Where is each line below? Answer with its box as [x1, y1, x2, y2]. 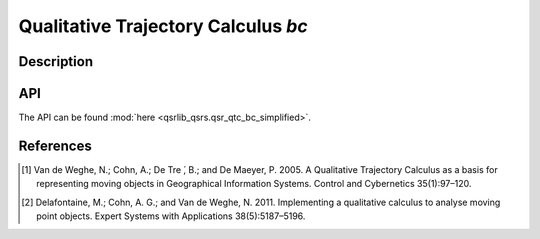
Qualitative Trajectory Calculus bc [18, 15, 309, 37]
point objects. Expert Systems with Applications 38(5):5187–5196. [36, 210, 306, 222]
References [18, 137, 92, 154]
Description [18, 53, 94, 70]
